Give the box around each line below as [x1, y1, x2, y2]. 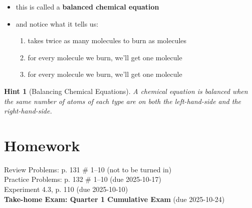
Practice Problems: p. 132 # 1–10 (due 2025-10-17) [4, 174, 161, 184]
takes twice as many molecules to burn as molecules [28, 35, 187, 46]
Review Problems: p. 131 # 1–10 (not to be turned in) [4, 164, 172, 174]
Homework [4, 135, 80, 155]
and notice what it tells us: [16, 18, 99, 29]
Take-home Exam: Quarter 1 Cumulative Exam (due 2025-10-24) [4, 193, 225, 204]
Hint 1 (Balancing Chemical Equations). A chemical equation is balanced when [4, 85, 248, 96]
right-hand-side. [4, 106, 52, 116]
